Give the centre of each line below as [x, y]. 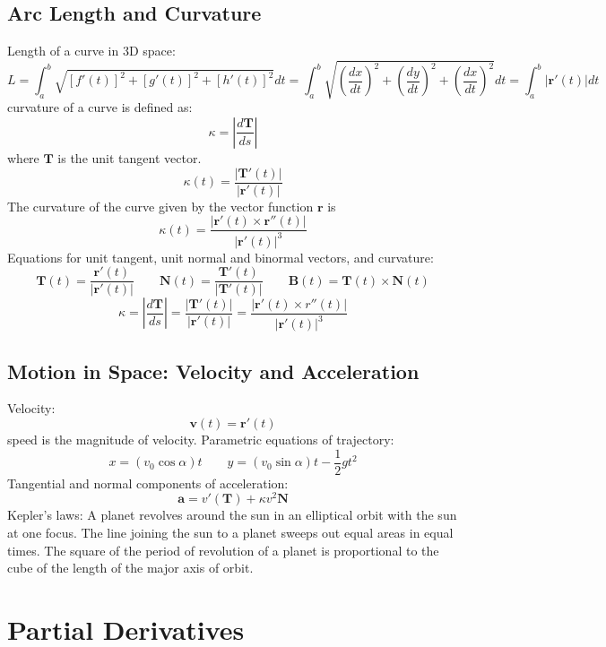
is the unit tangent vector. [130, 157]
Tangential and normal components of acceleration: [148, 483]
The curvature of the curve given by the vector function [160, 206]
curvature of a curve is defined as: [100, 107]
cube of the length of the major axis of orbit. [130, 568]
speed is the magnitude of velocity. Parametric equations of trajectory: [201, 439]
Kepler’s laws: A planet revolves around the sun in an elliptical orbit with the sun [232, 515]
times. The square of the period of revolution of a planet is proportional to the [223, 550]
